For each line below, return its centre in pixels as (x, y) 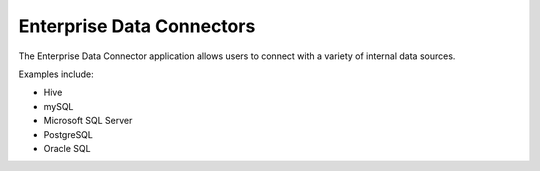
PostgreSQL (68, 134)
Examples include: (56, 74)
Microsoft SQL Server (88, 121)
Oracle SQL (67, 148)
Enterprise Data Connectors (137, 26)
